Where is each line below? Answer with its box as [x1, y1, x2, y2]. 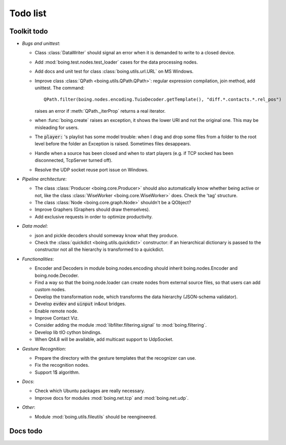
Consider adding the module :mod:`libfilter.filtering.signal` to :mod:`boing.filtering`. [34, 322, 207, 328]
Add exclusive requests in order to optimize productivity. [34, 213, 153, 219]
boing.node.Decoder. [34, 272, 79, 278]
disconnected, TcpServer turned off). [34, 157, 113, 164]
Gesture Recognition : [22, 345, 66, 352]
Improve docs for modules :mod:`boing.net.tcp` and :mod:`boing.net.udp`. [34, 395, 189, 401]
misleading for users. [34, 124, 79, 131]
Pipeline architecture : [22, 176, 67, 182]
